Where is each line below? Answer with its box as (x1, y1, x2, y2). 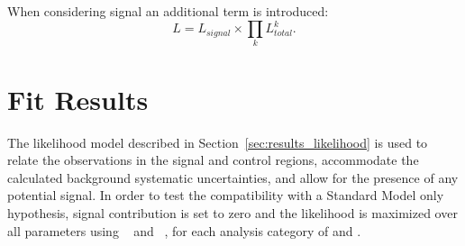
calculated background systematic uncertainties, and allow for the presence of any (7, 168, 459, 187)
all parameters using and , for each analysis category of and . (7, 221, 361, 240)
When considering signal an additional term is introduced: (7, 2, 329, 20)
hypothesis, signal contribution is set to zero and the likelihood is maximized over (7, 203, 458, 222)
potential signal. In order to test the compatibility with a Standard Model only (7, 186, 444, 205)
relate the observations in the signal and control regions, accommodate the (7, 150, 419, 169)
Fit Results (7, 80, 149, 117)
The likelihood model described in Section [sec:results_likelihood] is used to (7, 132, 428, 151)
